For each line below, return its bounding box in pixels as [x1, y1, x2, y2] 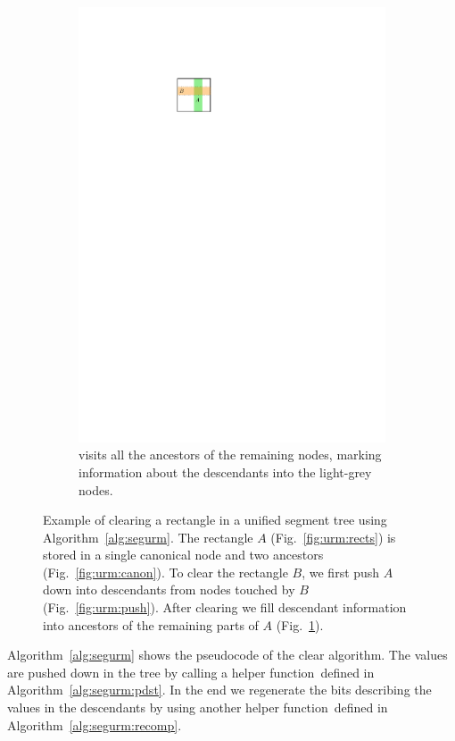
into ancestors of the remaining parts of [43, 615, 259, 634]
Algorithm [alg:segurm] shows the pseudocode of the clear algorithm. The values [7, 645, 448, 664]
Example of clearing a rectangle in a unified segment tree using [43, 510, 387, 529]
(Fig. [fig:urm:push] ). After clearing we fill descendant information [43, 598, 407, 617]
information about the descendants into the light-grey [79, 462, 372, 481]
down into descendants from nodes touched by [43, 580, 295, 599]
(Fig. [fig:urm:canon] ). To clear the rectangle [43, 562, 288, 581]
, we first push [302, 562, 380, 581]
